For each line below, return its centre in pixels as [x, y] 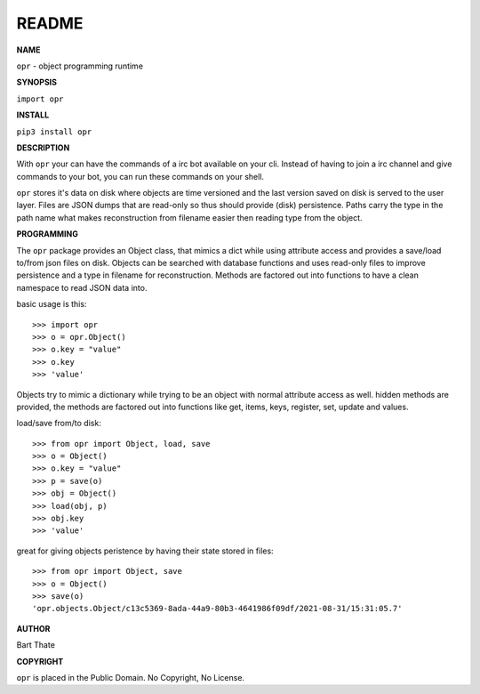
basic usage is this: [52, 304]
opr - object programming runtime [80, 66]
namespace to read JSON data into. [82, 287]
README [50, 23]
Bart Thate [36, 645]
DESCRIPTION [43, 148]
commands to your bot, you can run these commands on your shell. [140, 176]
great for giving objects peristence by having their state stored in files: [145, 551]
